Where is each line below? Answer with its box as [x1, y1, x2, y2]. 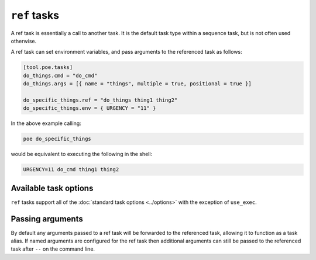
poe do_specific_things [23, 136, 92, 143]
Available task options [11, 183, 94, 193]
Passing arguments [11, 214, 83, 224]
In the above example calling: [11, 120, 81, 127]
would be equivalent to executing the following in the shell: [11, 151, 152, 158]
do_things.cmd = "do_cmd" [23, 72, 98, 79]
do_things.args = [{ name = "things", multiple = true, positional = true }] [23, 81, 252, 87]
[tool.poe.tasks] [23, 64, 73, 71]
